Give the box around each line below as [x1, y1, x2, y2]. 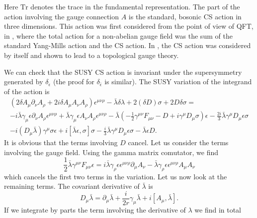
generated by [4, 76, 43, 87]
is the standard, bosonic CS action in [128, 11, 242, 21]
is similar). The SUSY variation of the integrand [104, 76, 252, 87]
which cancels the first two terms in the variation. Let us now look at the [4, 171, 227, 181]
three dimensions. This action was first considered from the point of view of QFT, [4, 21, 254, 31]
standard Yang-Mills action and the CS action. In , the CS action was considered [4, 40, 251, 51]
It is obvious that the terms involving [4, 137, 118, 148]
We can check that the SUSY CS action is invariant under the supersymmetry [4, 66, 242, 77]
